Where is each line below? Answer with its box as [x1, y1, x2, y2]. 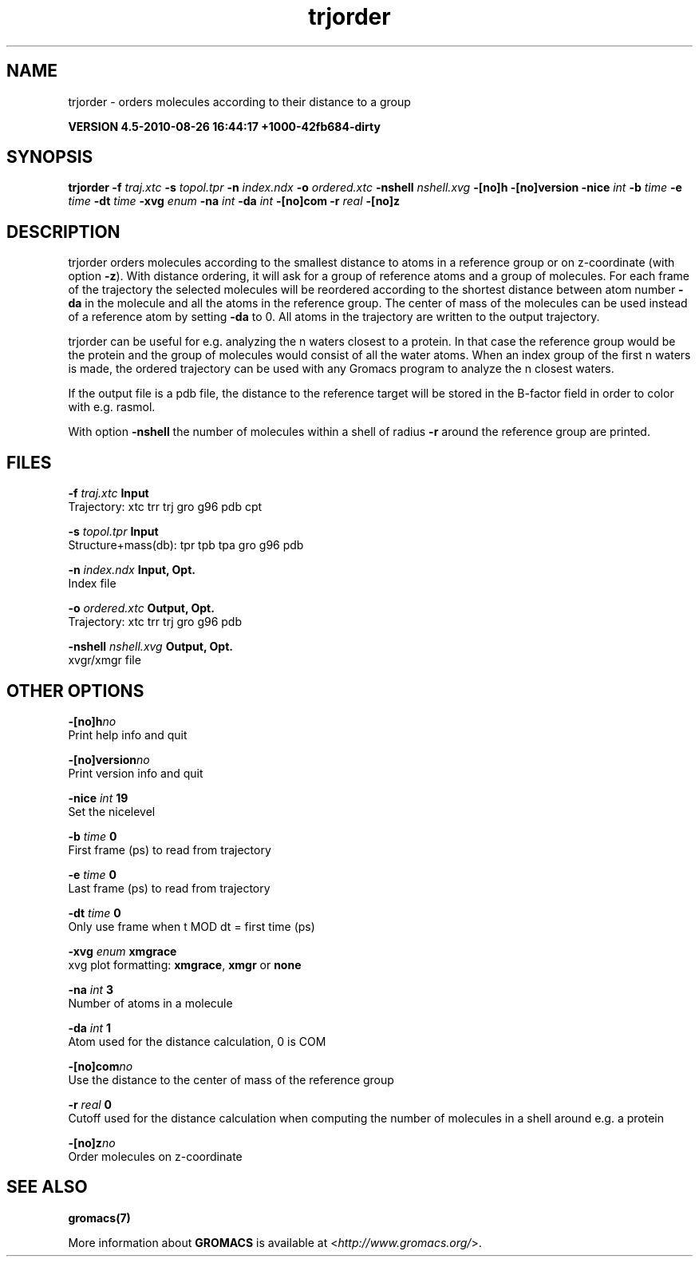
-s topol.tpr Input [68, 525, 159, 539]
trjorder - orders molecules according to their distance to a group [68, 94, 411, 109]
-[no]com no [68, 1059, 133, 1073]
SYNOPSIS [6, 147, 93, 168]
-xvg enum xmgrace [68, 944, 177, 958]
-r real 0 [68, 1097, 113, 1111]
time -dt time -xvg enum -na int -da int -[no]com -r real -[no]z [68, 194, 401, 208]
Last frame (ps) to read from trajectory [68, 881, 271, 895]
